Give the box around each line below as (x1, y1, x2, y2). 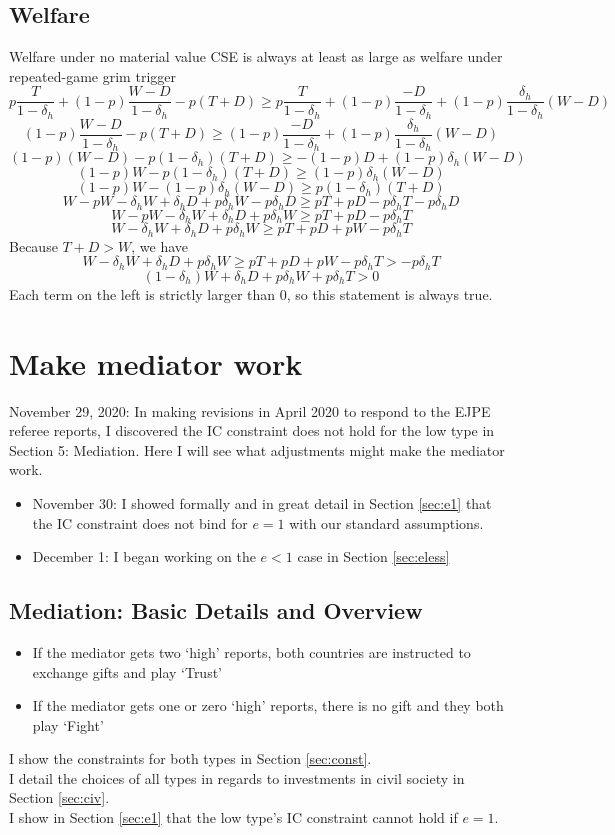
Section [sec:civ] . (9, 787, 110, 808)
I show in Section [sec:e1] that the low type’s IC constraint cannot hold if (9, 807, 458, 828)
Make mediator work (9, 342, 303, 383)
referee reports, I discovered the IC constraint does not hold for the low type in (9, 420, 495, 441)
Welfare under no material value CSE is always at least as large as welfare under (9, 46, 503, 67)
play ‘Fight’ (32, 714, 104, 735)
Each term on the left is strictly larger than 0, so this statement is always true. (9, 283, 493, 304)
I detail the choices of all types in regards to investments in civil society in (9, 767, 465, 788)
